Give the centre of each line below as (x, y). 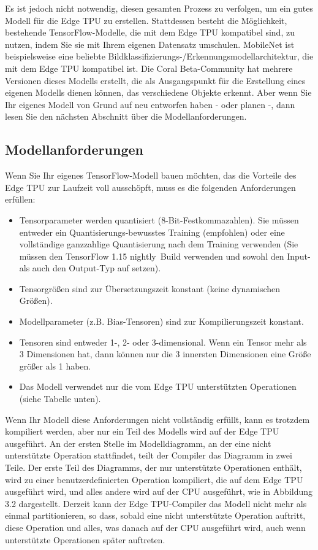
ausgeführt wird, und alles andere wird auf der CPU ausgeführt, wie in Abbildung (159, 491)
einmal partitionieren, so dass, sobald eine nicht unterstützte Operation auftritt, (155, 515)
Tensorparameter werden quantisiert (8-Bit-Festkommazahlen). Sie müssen (159, 219)
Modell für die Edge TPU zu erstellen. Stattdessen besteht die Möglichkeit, (146, 20)
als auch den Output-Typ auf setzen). (90, 268)
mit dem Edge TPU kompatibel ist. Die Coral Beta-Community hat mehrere (149, 68)
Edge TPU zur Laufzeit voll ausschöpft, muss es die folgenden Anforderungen (150, 187)
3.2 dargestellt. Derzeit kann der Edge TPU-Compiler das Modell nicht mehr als (156, 503)
